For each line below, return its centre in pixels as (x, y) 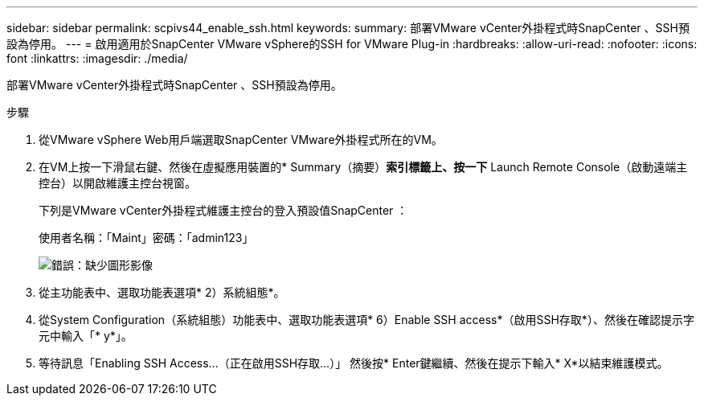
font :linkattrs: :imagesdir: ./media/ (97, 58)
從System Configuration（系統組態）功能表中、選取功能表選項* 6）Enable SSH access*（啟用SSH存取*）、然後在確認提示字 (366, 320)
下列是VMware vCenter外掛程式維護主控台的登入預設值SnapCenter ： (223, 210)
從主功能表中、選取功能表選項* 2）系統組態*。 (162, 292)
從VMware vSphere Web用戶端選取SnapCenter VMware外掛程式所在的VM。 (241, 139)
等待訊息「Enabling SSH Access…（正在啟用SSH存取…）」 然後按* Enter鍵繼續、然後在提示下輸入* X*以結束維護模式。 (354, 363)
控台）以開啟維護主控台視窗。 (117, 183)
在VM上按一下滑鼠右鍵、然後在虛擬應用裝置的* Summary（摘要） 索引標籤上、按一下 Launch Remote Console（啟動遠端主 (363, 167)
